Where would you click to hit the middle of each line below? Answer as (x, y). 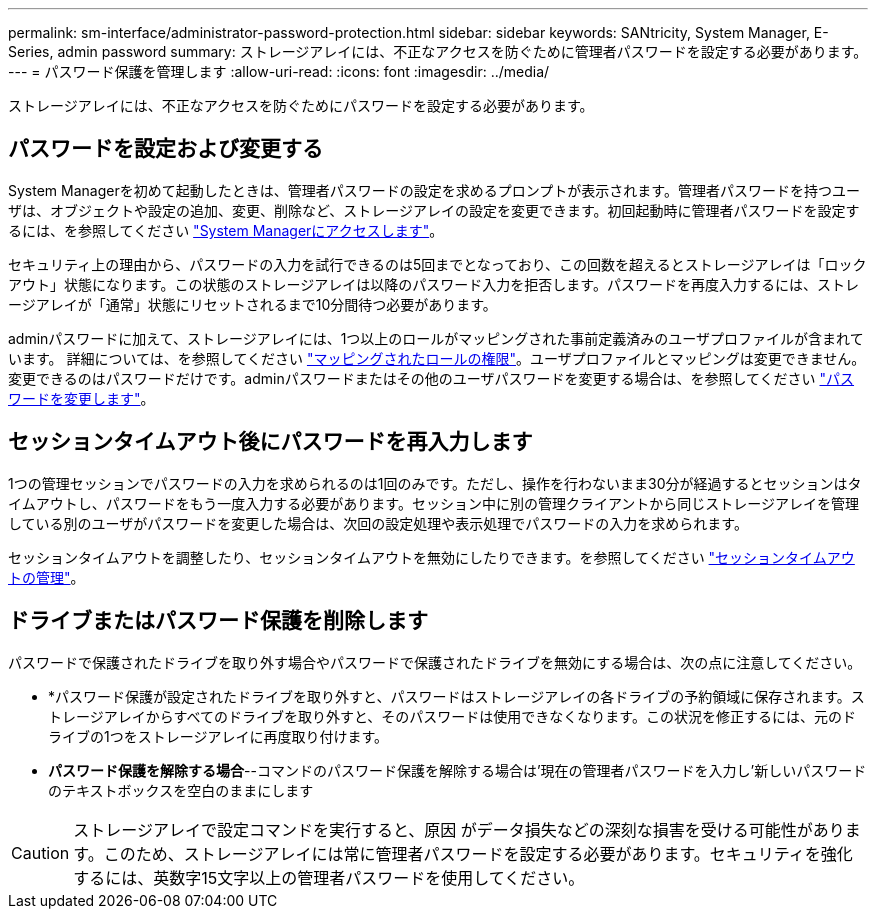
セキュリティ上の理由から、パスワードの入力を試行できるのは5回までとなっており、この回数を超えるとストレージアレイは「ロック (437, 264)
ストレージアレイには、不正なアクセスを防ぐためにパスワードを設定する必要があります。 (301, 105)
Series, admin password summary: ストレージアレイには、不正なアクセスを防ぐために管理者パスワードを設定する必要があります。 (438, 51)
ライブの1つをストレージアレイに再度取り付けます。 (218, 736)
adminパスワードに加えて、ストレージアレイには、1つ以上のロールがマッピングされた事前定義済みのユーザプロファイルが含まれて (436, 338)
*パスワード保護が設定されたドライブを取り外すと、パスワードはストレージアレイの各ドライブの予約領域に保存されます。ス (456, 696)
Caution (40, 852)
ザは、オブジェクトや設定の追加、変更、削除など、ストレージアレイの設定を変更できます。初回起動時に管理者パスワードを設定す (434, 210)
